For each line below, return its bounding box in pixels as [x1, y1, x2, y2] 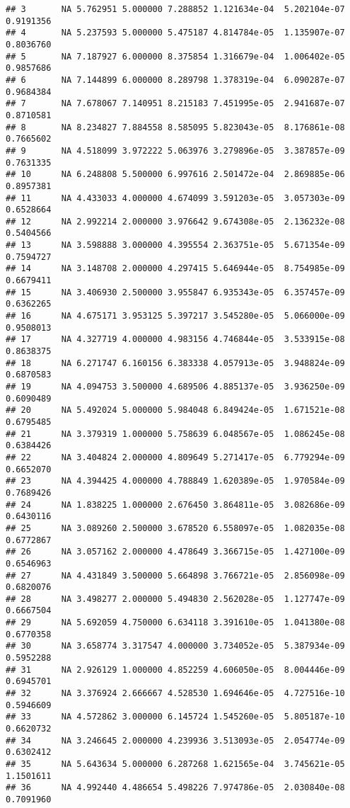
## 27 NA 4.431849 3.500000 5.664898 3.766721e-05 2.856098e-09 [6, 570, 345, 581]
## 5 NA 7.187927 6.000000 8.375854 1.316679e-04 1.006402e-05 [6, 51, 345, 62]
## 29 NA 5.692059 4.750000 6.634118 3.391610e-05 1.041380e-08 [6, 618, 345, 628]
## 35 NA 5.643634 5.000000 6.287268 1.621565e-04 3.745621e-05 [6, 759, 345, 769]
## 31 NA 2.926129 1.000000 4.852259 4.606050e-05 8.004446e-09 [6, 664, 345, 675]
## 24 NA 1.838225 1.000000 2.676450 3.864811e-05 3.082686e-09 [6, 499, 345, 510]
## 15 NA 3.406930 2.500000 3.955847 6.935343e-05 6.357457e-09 [6, 287, 345, 297]
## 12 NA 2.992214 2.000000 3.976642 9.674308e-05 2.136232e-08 [6, 216, 345, 227]
